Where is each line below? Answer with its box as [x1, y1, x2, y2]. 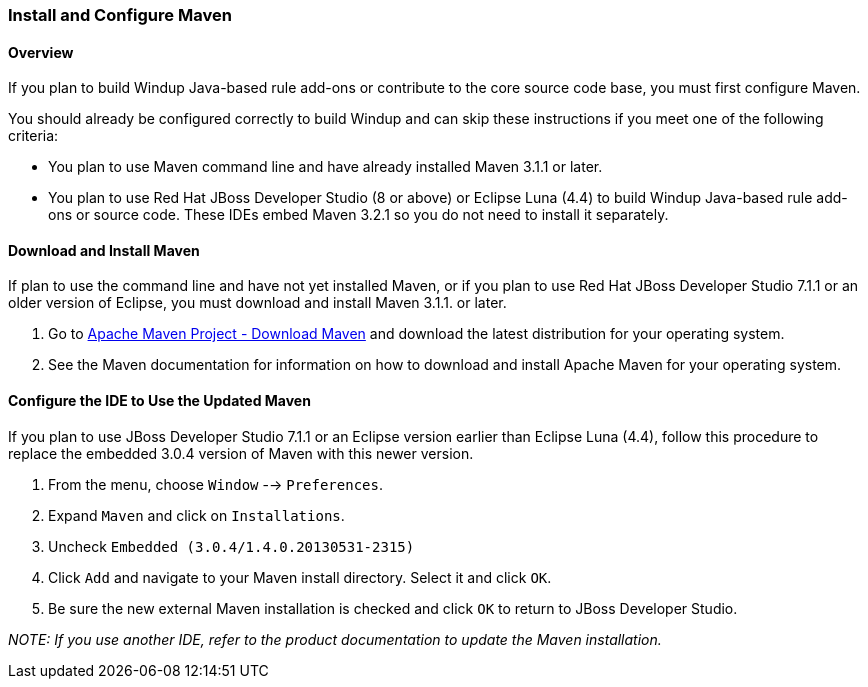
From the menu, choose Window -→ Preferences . [48, 475, 383, 493]
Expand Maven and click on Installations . [48, 506, 345, 524]
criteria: [8, 127, 59, 145]
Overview [8, 43, 74, 61]
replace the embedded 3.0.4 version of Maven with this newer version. [8, 444, 474, 462]
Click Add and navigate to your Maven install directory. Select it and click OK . [48, 568, 552, 586]
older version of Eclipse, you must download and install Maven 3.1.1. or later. [8, 294, 507, 312]
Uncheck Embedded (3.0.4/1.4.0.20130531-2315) [48, 537, 415, 555]
